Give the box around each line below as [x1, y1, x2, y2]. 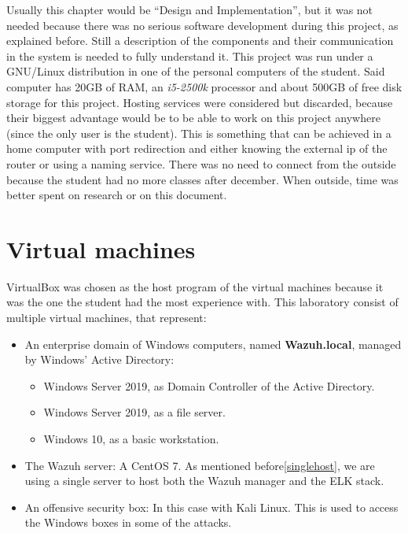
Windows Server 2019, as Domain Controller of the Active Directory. [43, 377, 375, 394]
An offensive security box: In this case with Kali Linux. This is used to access [24, 498, 399, 515]
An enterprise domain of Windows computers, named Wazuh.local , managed [24, 335, 402, 352]
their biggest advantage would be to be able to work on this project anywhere [6, 109, 380, 126]
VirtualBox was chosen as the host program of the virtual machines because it [6, 278, 384, 294]
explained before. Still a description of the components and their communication [6, 32, 394, 49]
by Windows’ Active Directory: [24, 351, 175, 368]
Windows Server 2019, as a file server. [43, 404, 226, 420]
